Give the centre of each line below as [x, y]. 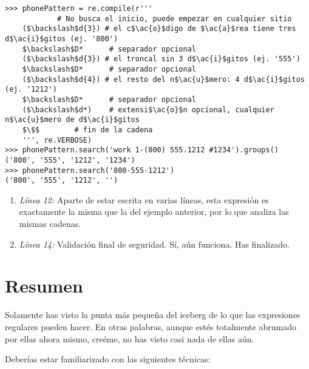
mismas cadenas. [50, 223]
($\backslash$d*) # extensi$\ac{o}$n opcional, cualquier [148, 110]
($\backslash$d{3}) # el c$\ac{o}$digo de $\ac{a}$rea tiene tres [159, 29]
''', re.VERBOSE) [57, 140]
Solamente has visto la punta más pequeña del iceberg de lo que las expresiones [153, 315]
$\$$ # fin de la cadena [87, 130]
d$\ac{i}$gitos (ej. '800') [62, 39]
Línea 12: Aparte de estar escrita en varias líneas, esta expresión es [144, 199]
